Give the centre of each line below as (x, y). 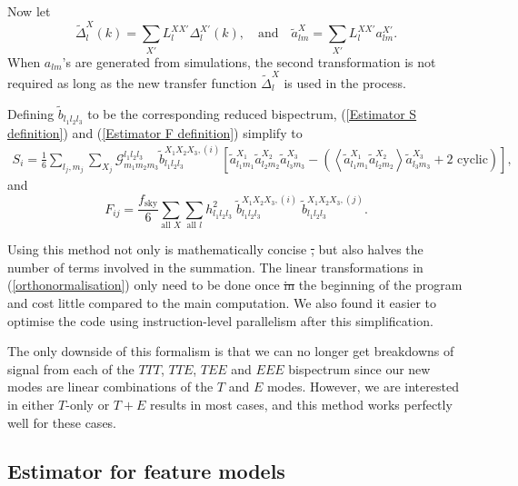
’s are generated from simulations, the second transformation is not (249, 61)
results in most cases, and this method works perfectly (301, 404)
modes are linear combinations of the (110, 387)
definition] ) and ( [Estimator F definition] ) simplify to (155, 132)
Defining (31, 113)
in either (31, 404)
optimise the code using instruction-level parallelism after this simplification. (220, 320)
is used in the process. (345, 82)
